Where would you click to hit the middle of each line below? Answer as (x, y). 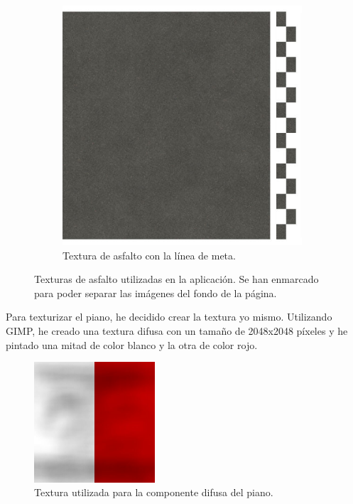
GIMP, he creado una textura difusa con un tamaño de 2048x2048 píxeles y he (177, 331)
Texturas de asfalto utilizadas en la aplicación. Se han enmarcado (176, 279)
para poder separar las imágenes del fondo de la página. (156, 293)
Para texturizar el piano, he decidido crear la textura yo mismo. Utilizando (169, 317)
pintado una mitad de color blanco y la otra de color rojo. (132, 344)
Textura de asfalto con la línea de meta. (149, 255)
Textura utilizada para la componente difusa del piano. (154, 492)
